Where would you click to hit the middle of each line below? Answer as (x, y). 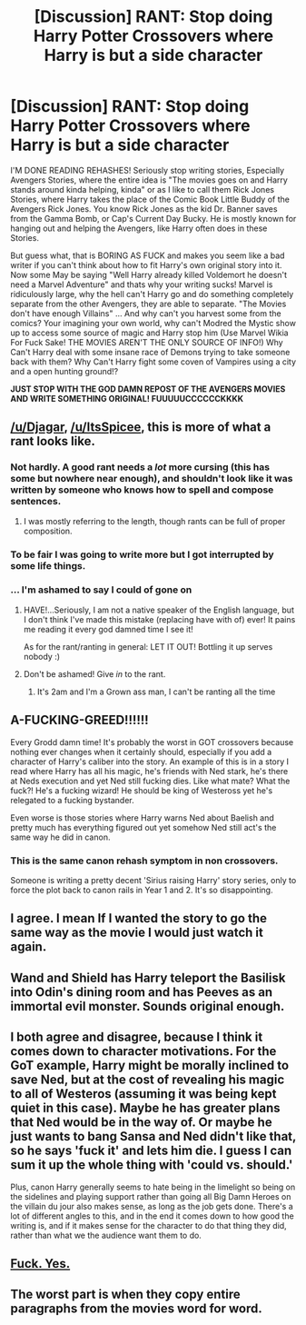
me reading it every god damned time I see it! (108, 629)
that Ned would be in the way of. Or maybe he (141, 1123)
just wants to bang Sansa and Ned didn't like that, (153, 1136)
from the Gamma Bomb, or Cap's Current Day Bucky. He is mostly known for (153, 218)
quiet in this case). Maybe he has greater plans (145, 1108)
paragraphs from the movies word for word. (136, 1309)
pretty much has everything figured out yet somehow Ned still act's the (143, 827)
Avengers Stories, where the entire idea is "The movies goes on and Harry (149, 180)
